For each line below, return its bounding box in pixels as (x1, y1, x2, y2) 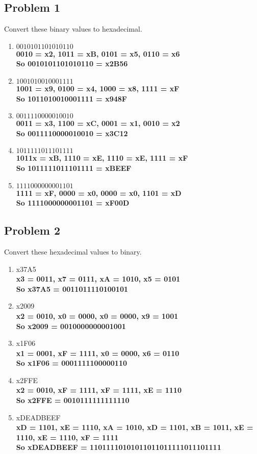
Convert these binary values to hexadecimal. (4, 23, 142, 34)
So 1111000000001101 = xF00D (16, 197, 130, 208)
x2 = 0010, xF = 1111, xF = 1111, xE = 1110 (16, 385, 182, 395)
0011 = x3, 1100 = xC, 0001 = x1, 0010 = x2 (16, 118, 180, 129)
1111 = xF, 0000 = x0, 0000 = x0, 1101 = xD (16, 187, 182, 198)
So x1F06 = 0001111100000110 (16, 358, 127, 368)
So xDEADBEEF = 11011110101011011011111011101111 (16, 442, 221, 452)
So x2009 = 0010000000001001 (16, 320, 126, 331)
